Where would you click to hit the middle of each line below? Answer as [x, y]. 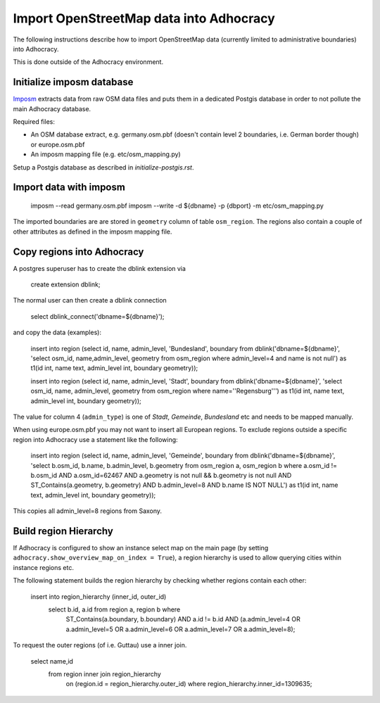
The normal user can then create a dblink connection [90, 300]
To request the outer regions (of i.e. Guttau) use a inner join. [100, 645]
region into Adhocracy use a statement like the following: [96, 439]
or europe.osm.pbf [58, 144]
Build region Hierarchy [63, 531]
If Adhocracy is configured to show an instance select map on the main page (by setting [141, 548]
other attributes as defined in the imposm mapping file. [93, 232]
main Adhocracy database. [52, 108]
